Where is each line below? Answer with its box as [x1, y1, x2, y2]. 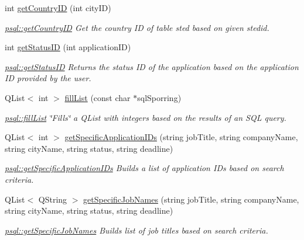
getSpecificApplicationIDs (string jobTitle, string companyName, [64, 131, 298, 143]
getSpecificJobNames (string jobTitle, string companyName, [83, 193, 299, 205]
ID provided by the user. [5, 72, 91, 84]
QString [38, 193, 67, 205]
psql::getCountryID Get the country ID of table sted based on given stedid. [5, 21, 269, 33]
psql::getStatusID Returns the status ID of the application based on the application [5, 60, 299, 72]
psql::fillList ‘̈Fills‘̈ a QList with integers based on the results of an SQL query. [5, 111, 286, 123]
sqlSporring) [137, 91, 182, 103]
